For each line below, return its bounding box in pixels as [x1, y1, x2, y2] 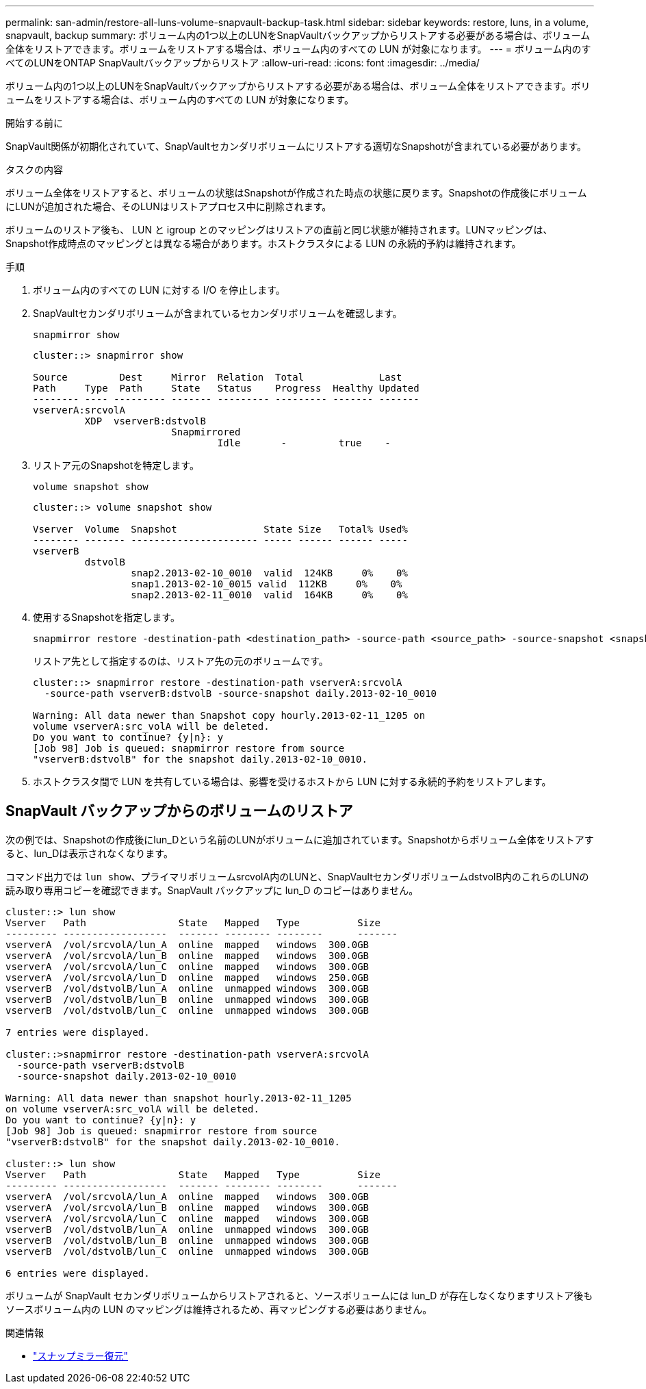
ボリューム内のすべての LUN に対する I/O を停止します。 [33, 284, 285, 296]
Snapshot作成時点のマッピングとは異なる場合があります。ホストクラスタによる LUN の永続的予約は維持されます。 [5, 238, 521, 249]
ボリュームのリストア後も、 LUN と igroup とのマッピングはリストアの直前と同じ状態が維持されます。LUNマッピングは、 [5, 224, 553, 235]
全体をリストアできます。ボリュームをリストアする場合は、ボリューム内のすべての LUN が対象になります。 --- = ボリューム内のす [5, 43, 591, 55]
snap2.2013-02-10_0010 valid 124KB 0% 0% [131, 568, 408, 578]
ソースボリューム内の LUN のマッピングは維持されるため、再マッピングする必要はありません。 [5, 1303, 432, 1315]
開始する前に [5, 117, 63, 129]
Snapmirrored [171, 426, 241, 437]
